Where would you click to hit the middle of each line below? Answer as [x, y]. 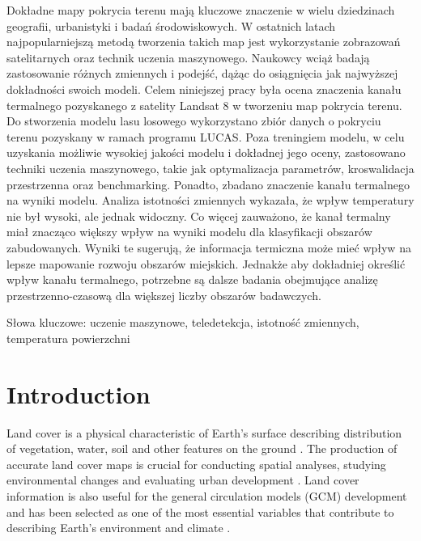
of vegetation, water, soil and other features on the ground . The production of [202, 448]
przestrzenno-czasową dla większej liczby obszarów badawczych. [164, 295]
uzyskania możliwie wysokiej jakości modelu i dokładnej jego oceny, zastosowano [206, 152]
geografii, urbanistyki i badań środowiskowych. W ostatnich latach [171, 25]
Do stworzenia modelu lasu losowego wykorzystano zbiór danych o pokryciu [194, 121]
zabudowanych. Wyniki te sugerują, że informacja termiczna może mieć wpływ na [209, 247]
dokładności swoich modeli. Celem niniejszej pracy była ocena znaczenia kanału [204, 89]
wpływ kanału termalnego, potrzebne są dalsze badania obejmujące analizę [192, 279]
